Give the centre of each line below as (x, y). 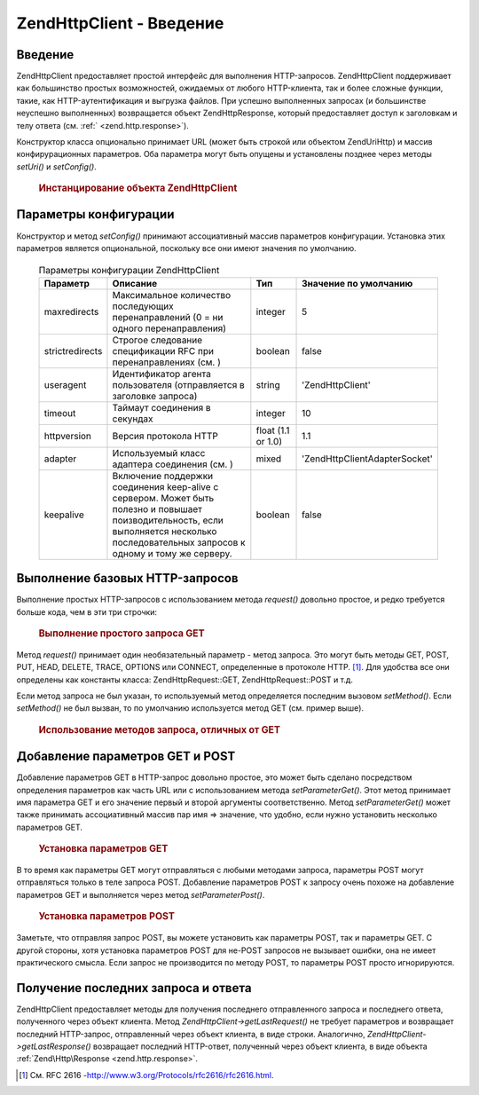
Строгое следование (157, 340)
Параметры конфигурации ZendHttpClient (129, 270)
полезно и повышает (157, 508)
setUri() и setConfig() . (57, 166)
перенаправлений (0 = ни (168, 317)
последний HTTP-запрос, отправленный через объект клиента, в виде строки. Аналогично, (191, 1034)
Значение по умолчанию (357, 283)
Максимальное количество (172, 295)
